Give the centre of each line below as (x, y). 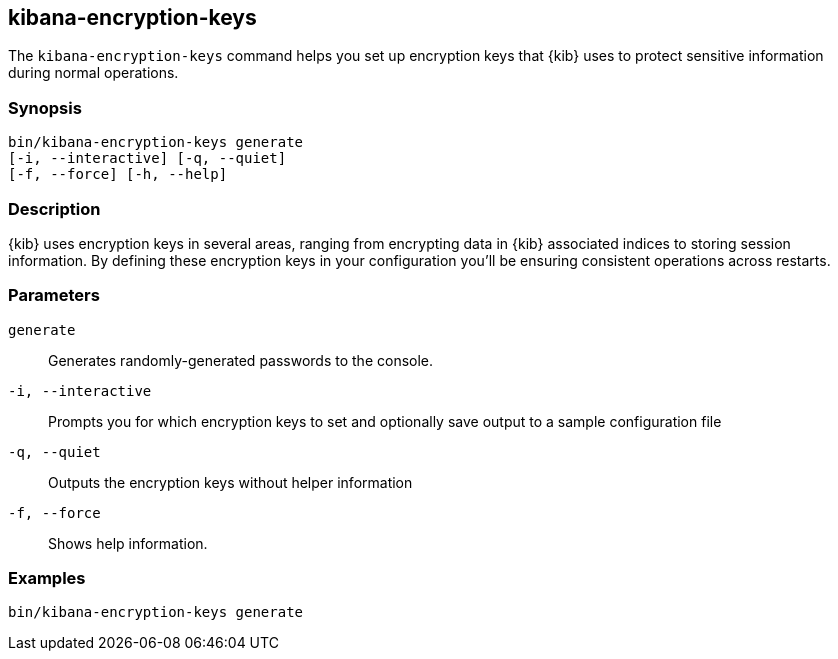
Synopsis (45, 107)
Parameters (54, 295)
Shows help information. (128, 543)
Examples (47, 578)
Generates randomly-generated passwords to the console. (241, 360)
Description (54, 208)
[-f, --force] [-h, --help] (118, 174)
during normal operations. (93, 73)
